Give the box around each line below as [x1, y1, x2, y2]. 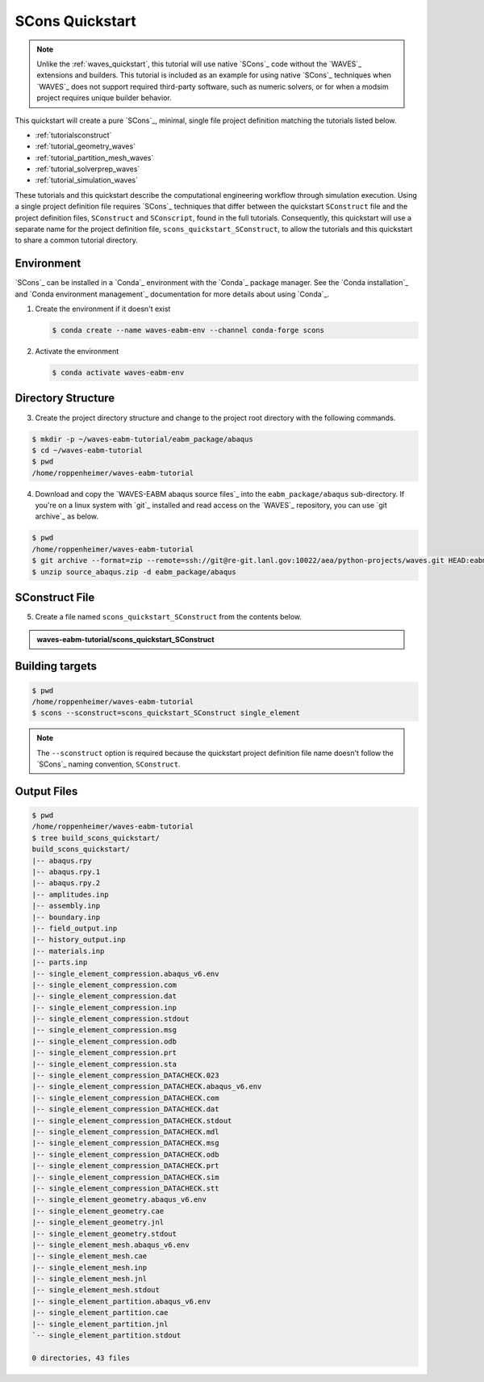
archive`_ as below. [35, 511, 99, 521]
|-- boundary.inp [31, 913, 101, 922]
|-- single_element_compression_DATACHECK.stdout [31, 1115, 232, 1125]
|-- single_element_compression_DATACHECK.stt [31, 1183, 219, 1193]
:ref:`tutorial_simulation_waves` [35, 175, 139, 185]
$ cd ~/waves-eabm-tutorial [31, 445, 143, 455]
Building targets [15, 659, 97, 674]
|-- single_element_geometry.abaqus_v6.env [31, 1195, 207, 1204]
